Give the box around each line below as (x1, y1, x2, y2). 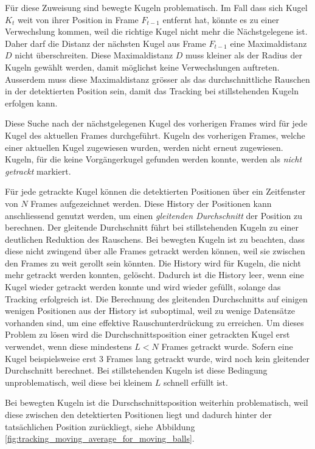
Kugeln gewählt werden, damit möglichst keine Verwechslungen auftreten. (5, 60, 280, 73)
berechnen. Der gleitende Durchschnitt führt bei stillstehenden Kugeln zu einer (5, 221, 299, 234)
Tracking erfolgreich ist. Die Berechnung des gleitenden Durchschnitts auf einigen (5, 292, 308, 305)
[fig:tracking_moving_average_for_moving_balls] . (5, 432, 195, 445)
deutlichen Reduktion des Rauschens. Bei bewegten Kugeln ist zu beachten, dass (5, 232, 305, 245)
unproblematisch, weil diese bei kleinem (5, 375, 153, 388)
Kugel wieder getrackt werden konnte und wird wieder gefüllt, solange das (5, 280, 281, 293)
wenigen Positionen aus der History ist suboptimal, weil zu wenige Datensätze (5, 304, 295, 317)
